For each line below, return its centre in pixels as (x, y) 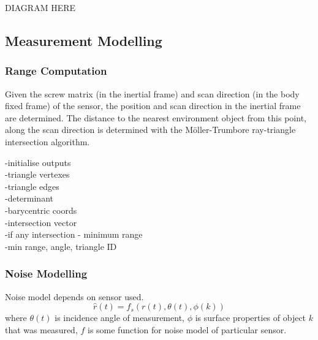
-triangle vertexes (37, 174)
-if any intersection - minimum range (74, 234)
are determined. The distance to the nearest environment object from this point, (156, 117)
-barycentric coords (41, 210)
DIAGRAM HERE (40, 7)
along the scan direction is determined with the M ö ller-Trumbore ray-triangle (150, 130)
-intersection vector (41, 222)
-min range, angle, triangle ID (61, 246)
